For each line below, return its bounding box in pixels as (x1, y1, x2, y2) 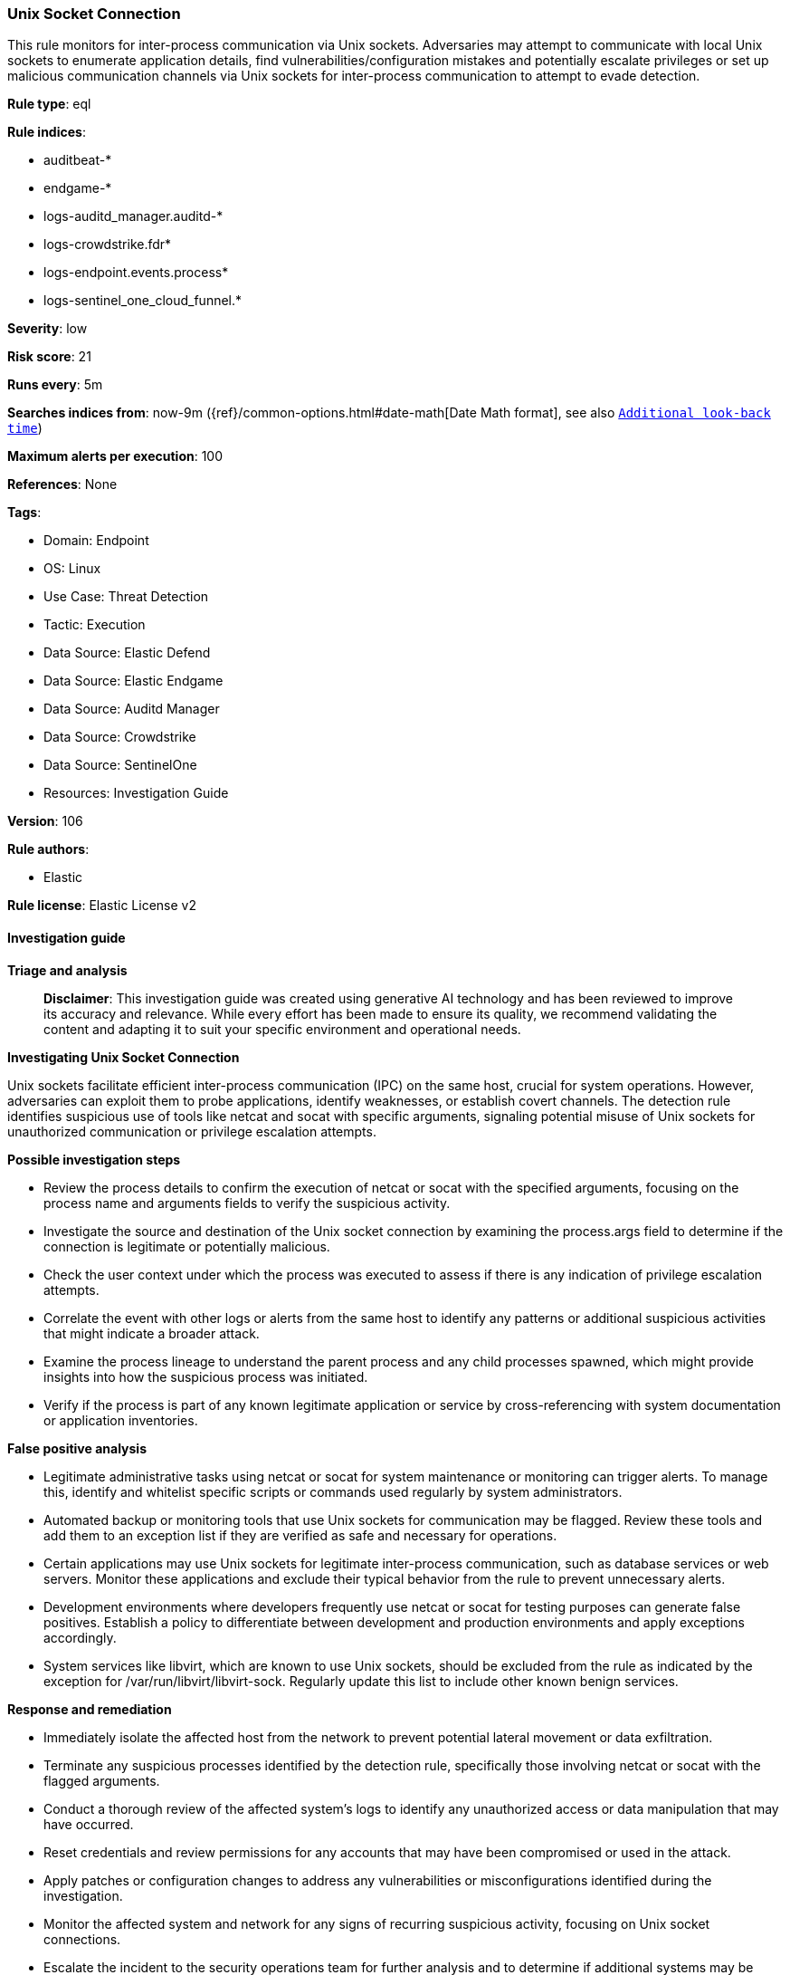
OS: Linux (43, 561, 101, 577)
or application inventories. (43, 1412, 198, 1428)
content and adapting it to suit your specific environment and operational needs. (43, 1021, 521, 1037)
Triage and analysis (7, 962, 128, 978)
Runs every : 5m (7, 377, 103, 393)
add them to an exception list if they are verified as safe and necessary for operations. (43, 1527, 557, 1543)
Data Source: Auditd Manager (43, 701, 220, 717)
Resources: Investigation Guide (43, 785, 229, 801)
